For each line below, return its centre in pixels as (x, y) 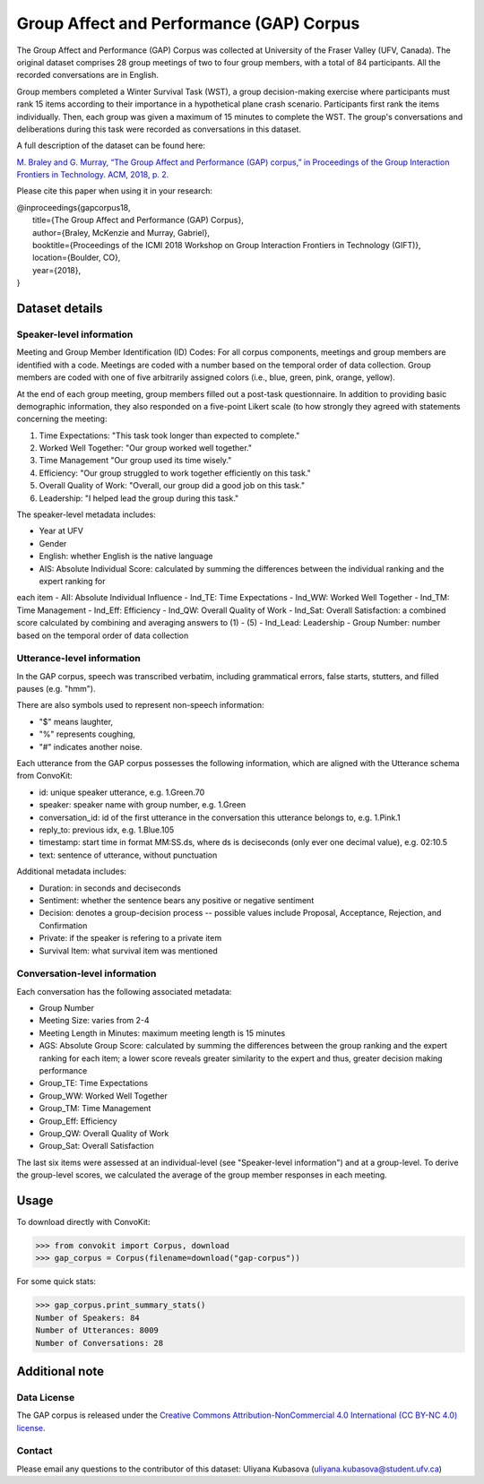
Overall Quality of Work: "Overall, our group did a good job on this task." (172, 486)
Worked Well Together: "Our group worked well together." (146, 448)
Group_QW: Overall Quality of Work (104, 1133)
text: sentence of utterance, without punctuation (128, 855)
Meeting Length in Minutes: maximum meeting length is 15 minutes (162, 1033)
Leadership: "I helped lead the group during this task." (139, 498)
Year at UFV (61, 531)
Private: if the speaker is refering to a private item (130, 938)
